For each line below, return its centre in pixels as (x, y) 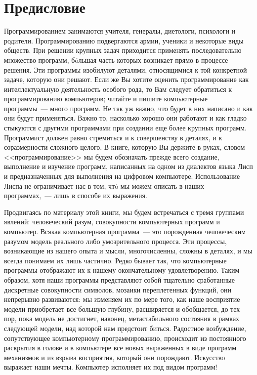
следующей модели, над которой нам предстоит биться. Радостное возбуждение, (125, 328)
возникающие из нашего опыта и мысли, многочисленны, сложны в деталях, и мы (128, 251)
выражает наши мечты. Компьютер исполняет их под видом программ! (111, 367)
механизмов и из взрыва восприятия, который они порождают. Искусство (115, 357)
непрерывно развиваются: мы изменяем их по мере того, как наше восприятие (122, 299)
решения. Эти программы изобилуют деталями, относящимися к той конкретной (126, 69)
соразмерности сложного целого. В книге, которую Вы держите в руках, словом (125, 147)
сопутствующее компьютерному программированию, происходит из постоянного (125, 338)
